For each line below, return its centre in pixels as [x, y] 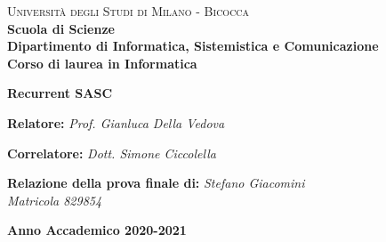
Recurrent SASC [60, 93]
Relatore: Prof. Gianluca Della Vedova [116, 122]
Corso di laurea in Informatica [102, 63]
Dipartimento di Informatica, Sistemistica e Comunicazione [193, 46]
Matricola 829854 [55, 200]
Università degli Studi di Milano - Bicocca [129, 11]
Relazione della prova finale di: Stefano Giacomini [156, 183]
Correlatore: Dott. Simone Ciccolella [112, 153]
